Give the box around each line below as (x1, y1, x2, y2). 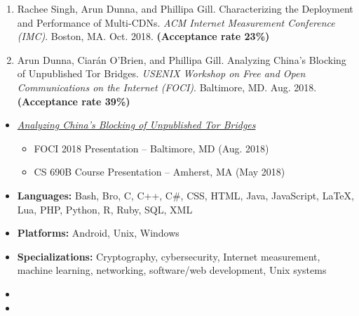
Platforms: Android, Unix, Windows (17, 225, 179, 240)
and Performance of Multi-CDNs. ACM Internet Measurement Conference (17, 15, 335, 29)
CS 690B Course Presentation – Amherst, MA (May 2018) (34, 164, 285, 179)
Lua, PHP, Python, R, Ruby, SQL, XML (17, 202, 193, 216)
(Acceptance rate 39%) (17, 93, 130, 108)
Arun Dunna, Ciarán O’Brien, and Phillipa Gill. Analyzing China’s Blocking (17, 52, 346, 67)
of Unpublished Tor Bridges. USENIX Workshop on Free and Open (17, 66, 306, 81)
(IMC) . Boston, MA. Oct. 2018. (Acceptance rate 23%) (17, 29, 270, 44)
